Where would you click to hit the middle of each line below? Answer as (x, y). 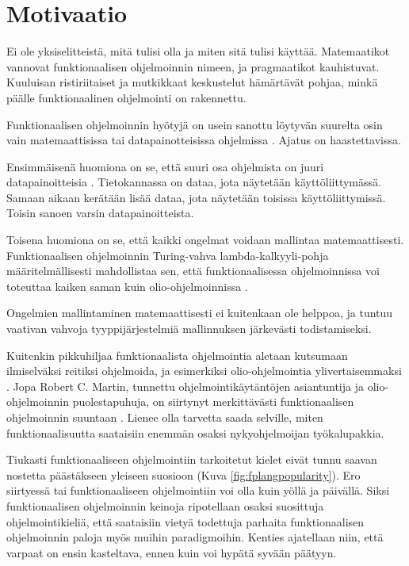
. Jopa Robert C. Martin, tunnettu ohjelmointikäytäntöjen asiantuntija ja (185, 386)
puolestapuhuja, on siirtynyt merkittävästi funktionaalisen (213, 402)
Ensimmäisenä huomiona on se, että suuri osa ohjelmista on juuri (165, 166)
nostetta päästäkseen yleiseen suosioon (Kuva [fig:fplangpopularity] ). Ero (183, 474)
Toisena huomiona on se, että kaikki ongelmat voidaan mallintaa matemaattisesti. (205, 240)
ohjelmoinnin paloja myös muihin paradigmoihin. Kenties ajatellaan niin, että (195, 537)
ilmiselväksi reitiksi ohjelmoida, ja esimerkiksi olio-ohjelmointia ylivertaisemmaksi (204, 371)
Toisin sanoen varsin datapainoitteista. (100, 213)
